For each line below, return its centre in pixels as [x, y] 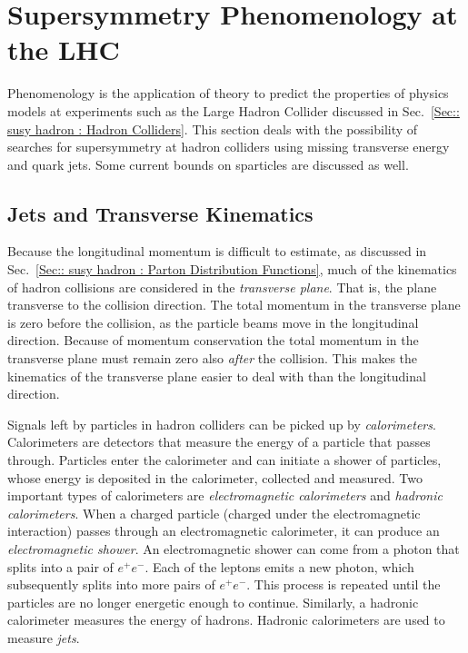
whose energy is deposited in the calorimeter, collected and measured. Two [215, 477]
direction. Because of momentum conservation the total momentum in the [213, 340]
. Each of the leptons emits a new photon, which [279, 566]
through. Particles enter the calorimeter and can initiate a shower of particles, [224, 460]
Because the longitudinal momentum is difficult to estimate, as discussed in [217, 251]
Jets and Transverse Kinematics [160, 213]
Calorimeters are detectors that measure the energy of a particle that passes [219, 442]
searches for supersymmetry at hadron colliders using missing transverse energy [229, 147]
